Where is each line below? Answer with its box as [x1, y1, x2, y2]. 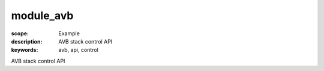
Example [58, 30, 80, 37]
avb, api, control [58, 47, 98, 54]
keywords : [11, 47, 38, 54]
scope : [11, 30, 29, 37]
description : [11, 38, 43, 45]
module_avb [11, 9, 74, 22]
